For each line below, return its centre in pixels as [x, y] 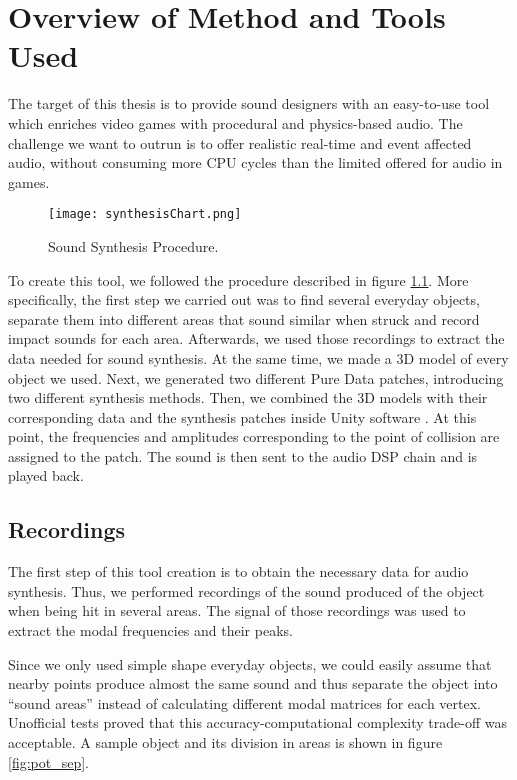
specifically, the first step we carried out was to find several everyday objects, [244, 299]
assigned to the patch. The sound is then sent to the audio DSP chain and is [243, 455]
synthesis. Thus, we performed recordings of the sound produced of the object [246, 590]
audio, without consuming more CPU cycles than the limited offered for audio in [255, 162]
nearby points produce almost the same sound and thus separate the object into [253, 683]
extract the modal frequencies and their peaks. [150, 630]
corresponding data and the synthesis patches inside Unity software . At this [242, 416]
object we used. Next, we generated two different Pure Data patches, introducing [256, 377]
